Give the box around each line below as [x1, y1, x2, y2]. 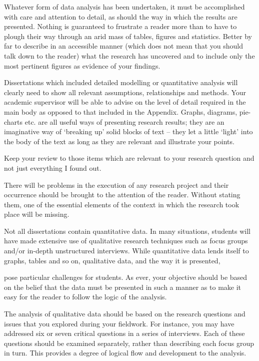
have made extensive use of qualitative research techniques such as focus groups [4, 235, 248, 246]
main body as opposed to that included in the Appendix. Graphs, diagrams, [4, 106, 237, 117]
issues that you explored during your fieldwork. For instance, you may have [4, 318, 234, 328]
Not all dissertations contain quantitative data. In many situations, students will [4, 225, 250, 236]
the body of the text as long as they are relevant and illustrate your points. [4, 136, 234, 146]
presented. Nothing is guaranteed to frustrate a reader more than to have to [4, 21, 237, 32]
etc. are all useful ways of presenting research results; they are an [24, 116, 224, 127]
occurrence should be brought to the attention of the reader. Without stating [4, 189, 240, 200]
